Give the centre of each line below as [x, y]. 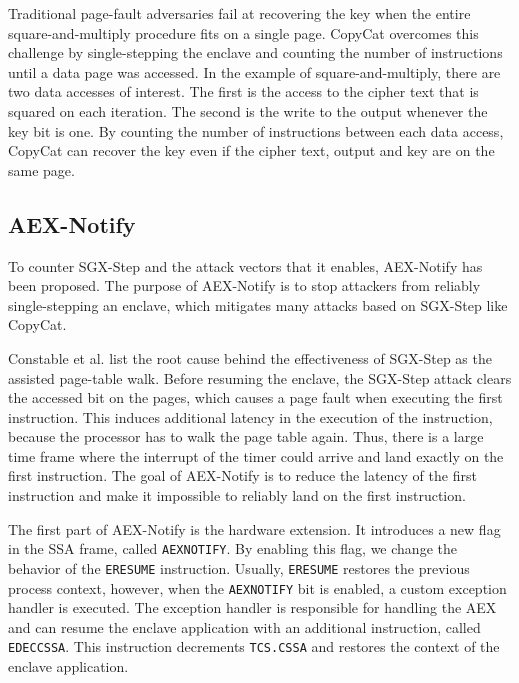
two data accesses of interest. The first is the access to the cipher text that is [243, 91]
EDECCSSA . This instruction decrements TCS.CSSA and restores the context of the [254, 646]
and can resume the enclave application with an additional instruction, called [244, 626]
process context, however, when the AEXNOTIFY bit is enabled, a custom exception [257, 587]
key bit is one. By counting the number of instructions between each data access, [256, 130]
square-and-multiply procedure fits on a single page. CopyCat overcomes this [243, 32]
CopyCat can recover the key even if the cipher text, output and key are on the [251, 150]
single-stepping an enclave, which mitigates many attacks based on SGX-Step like [258, 304]
